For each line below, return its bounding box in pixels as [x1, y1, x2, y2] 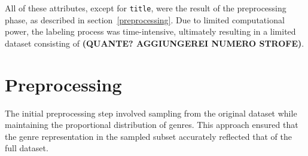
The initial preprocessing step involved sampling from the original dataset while [5, 106, 297, 119]
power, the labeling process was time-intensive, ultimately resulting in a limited [5, 25, 296, 38]
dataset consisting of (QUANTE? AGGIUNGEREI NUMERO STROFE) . [5, 36, 304, 49]
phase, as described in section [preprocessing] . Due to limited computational [5, 13, 285, 26]
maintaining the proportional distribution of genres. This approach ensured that [5, 118, 298, 131]
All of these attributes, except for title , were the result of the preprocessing [5, 2, 286, 14]
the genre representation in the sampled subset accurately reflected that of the [5, 130, 292, 142]
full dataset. [5, 142, 48, 154]
